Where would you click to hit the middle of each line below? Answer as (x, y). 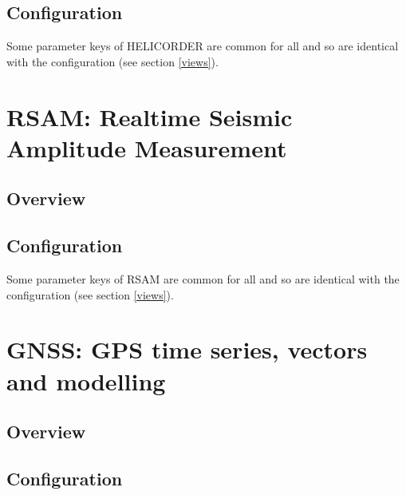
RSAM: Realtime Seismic (150, 116)
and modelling (86, 380)
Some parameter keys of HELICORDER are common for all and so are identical (203, 46)
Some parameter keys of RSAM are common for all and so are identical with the (203, 278)
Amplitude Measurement (147, 147)
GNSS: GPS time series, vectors (187, 349)
